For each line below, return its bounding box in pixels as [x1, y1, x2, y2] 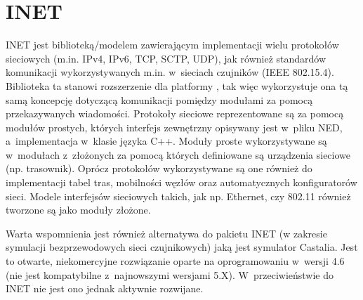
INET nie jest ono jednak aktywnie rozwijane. [6, 281, 204, 296]
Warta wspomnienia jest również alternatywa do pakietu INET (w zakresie [6, 226, 327, 240]
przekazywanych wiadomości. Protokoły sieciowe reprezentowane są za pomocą [6, 106, 344, 121]
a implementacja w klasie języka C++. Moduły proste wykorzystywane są [6, 133, 327, 148]
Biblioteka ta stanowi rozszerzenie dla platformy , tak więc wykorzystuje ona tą [6, 78, 348, 93]
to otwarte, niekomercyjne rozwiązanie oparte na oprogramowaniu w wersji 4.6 [6, 254, 345, 268]
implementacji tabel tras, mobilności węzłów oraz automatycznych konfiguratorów [6, 175, 357, 190]
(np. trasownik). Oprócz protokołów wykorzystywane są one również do [6, 161, 312, 176]
